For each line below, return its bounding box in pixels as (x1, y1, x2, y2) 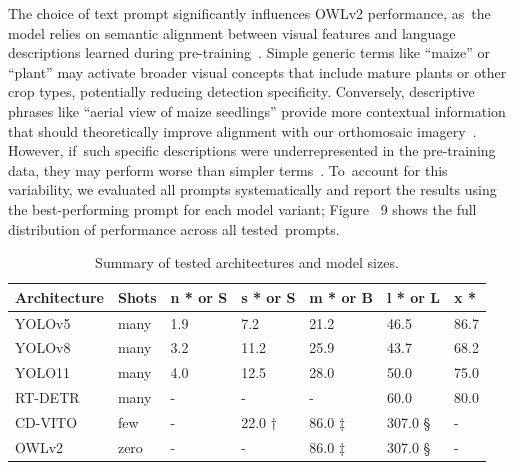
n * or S (170, 286, 228, 307)
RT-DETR (15, 387, 80, 408)
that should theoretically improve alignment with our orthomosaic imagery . (8, 120, 477, 141)
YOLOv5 (15, 312, 71, 333)
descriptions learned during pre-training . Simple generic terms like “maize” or (8, 42, 491, 63)
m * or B (309, 286, 374, 307)
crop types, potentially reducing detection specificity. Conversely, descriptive (8, 81, 475, 102)
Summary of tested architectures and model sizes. (95, 252, 399, 273)
